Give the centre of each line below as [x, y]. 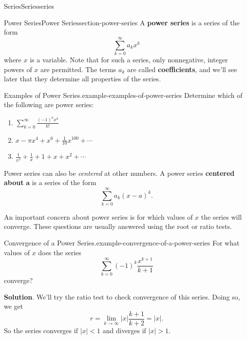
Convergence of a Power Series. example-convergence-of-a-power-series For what [122, 243]
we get [14, 306]
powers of [18, 69]
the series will [221, 217]
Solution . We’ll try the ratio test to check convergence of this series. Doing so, [122, 296]
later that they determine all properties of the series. [83, 79]
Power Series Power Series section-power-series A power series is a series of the [122, 22]
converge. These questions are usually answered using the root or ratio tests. [118, 226]
